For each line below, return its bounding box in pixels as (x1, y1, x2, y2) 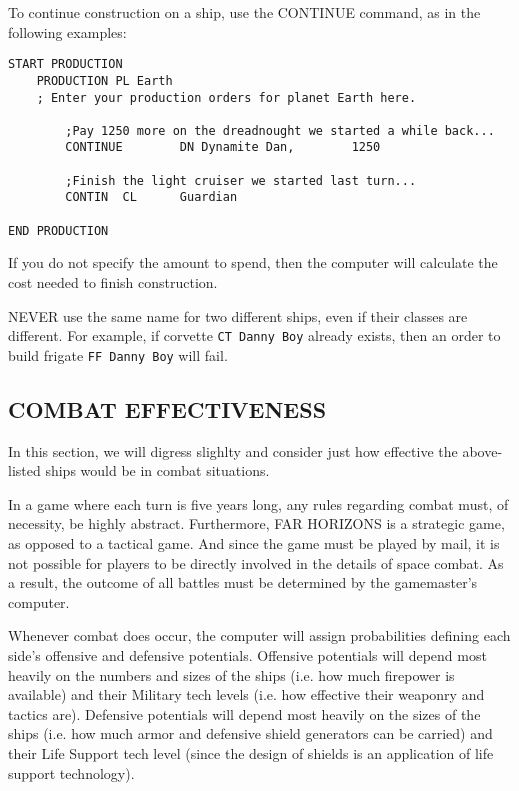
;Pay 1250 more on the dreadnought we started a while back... (65, 123, 495, 138)
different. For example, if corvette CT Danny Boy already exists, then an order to (8, 325, 501, 346)
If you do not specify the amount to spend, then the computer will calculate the (8, 252, 498, 273)
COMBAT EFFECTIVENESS (8, 393, 327, 424)
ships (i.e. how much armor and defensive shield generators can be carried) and (8, 723, 493, 744)
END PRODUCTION (8, 223, 109, 238)
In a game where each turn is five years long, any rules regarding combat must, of (8, 493, 509, 514)
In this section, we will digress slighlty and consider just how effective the (8, 440, 458, 461)
